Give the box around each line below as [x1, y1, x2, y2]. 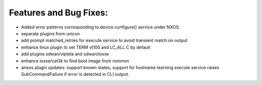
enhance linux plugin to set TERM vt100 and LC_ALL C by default [21, 44, 151, 50]
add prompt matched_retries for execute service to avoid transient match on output [21, 38, 188, 43]
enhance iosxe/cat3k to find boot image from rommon [21, 58, 130, 64]
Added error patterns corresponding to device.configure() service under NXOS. [21, 24, 180, 30]
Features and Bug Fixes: [9, 7, 108, 18]
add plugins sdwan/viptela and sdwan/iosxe [21, 51, 109, 57]
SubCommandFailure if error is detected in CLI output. [21, 71, 130, 77]
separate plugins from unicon [21, 30, 80, 36]
